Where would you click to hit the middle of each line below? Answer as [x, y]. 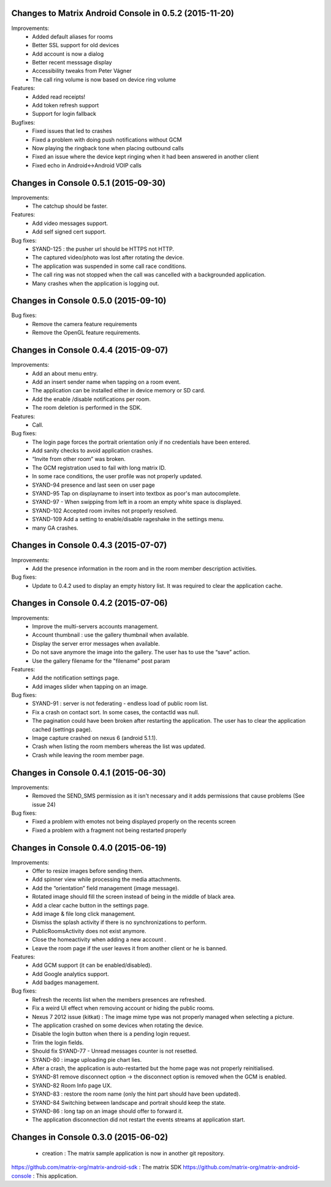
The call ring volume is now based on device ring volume [104, 79]
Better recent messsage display [72, 63]
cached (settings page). [62, 729]
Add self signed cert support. [69, 232]
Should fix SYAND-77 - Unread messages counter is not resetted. [115, 1051]
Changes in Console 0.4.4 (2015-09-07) [90, 350]
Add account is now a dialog [68, 54]
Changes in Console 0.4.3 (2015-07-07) [89, 545]
